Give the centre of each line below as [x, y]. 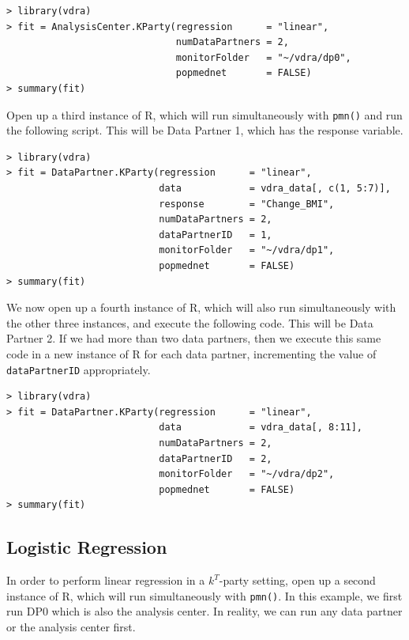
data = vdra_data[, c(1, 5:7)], [275, 188]
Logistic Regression [87, 547]
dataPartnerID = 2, [216, 458]
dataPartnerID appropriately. [79, 369]
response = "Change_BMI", [247, 204]
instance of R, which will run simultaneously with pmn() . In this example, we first [204, 595]
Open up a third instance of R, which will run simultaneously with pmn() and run [204, 114]
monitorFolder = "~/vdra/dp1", [247, 250]
